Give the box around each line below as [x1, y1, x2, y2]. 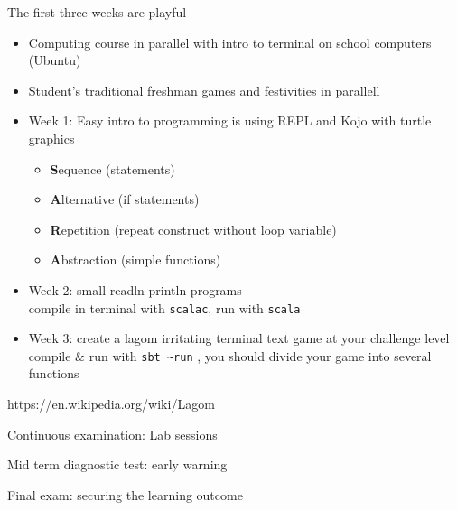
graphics [28, 128, 75, 147]
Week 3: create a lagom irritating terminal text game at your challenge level [28, 329, 450, 348]
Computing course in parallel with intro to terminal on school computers [28, 32, 432, 51]
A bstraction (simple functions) [50, 250, 221, 269]
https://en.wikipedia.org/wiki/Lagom [7, 394, 215, 413]
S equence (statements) [50, 159, 175, 178]
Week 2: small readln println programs [28, 280, 242, 299]
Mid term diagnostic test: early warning [7, 455, 228, 474]
